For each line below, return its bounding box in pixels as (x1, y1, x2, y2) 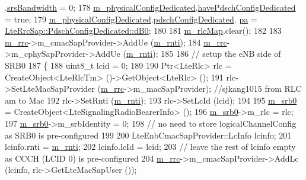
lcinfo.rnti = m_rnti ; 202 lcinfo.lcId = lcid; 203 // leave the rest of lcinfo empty (5, 140, 296, 153)
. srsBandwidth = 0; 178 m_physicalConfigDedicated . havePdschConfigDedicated (5, 1, 296, 13)
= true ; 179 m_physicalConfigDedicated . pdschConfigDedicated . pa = (5, 12, 257, 25)
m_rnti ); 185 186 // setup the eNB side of (126, 47, 281, 60)
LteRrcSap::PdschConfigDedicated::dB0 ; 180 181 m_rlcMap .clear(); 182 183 (5, 24, 282, 37)
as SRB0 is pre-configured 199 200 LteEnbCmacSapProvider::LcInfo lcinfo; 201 (5, 128, 292, 141)
